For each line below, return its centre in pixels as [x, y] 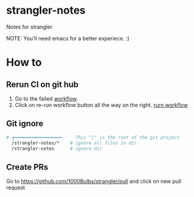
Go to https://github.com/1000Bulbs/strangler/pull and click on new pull [94, 182]
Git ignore [25, 123]
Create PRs [27, 167]
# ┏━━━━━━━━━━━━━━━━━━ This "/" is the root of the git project [93, 137]
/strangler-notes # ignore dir [57, 148]
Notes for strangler [29, 27]
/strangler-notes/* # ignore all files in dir [74, 143]
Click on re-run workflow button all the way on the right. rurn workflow [101, 105]
